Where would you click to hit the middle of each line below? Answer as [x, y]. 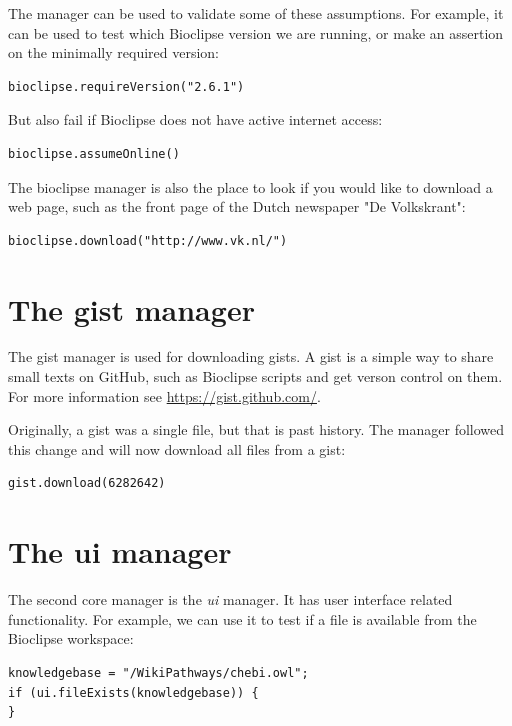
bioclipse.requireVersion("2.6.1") [126, 86]
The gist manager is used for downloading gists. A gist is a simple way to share [251, 356]
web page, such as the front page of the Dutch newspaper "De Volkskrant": [237, 206]
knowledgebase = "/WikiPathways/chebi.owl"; [158, 672]
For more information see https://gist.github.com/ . [164, 395]
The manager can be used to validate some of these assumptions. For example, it [256, 13]
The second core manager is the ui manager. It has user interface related [230, 599]
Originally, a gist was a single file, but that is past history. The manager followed [256, 429]
